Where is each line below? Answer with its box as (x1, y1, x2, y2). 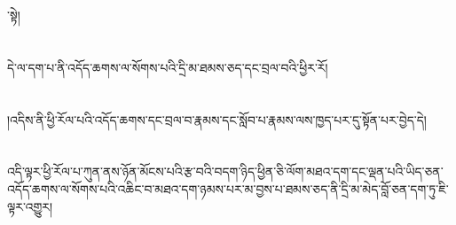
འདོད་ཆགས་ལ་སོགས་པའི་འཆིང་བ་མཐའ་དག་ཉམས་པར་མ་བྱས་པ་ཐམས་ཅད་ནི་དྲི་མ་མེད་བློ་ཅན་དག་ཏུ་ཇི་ (7, 179, 449, 198)
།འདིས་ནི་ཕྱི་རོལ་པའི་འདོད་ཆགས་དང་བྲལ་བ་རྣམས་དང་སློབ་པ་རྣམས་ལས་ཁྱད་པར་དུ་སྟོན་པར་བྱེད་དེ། (7, 110, 427, 128)
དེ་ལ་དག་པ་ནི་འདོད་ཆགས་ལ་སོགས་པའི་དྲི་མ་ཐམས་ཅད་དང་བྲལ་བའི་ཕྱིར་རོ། (7, 58, 328, 76)
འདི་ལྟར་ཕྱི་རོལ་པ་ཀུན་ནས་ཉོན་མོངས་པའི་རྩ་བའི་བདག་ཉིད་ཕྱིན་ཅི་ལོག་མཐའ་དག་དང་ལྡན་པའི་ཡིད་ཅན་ (7, 162, 444, 181)
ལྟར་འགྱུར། (7, 197, 53, 215)
